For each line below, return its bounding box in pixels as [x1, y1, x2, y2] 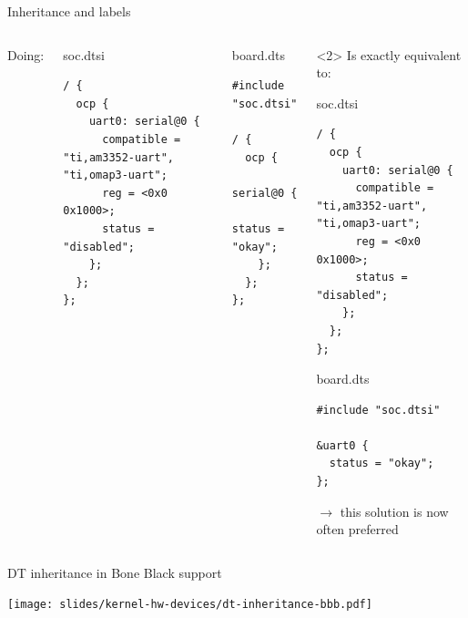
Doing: [7, 45, 45, 64]
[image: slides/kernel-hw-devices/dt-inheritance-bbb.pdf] [7, 598, 372, 612]
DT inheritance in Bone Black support [7, 562, 222, 582]
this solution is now [340, 501, 449, 520]
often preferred [316, 520, 399, 539]
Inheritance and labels [7, 2, 131, 20]
